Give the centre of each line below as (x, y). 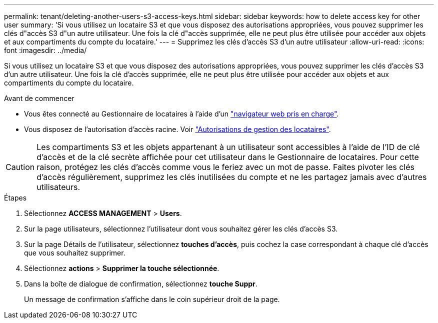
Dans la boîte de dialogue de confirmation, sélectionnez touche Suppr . (141, 284)
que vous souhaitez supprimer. (75, 253)
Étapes (15, 198)
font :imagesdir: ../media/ (45, 50)
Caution (20, 167)
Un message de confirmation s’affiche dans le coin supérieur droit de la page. (152, 299)
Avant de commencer (39, 98)
